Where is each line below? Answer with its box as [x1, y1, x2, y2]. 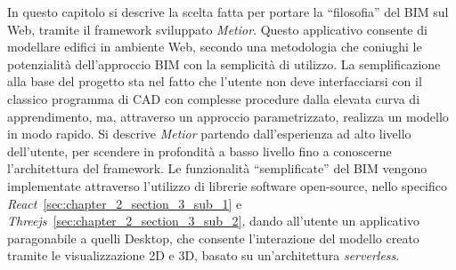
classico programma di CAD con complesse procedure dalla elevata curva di [7, 89, 420, 107]
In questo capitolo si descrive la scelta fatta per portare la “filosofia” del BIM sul [7, 3, 449, 20]
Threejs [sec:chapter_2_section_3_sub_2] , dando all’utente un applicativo [7, 211, 419, 230]
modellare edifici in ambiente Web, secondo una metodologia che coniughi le [7, 37, 422, 56]
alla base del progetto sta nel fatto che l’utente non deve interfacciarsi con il [7, 72, 422, 91]
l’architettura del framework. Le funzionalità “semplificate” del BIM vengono [7, 159, 427, 178]
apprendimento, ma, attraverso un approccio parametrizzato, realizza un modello [7, 107, 449, 125]
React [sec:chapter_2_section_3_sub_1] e [7, 194, 242, 212]
